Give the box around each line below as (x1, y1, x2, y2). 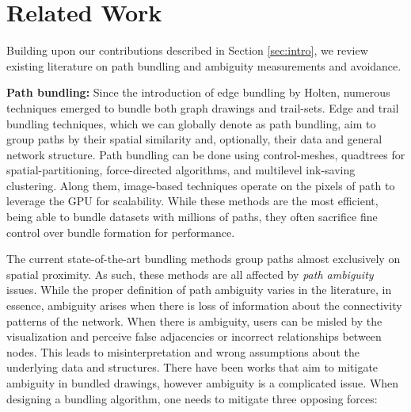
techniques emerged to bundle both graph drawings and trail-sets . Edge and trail (6, 99, 399, 116)
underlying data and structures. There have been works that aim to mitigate (6, 359, 379, 376)
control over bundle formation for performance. (6, 223, 235, 240)
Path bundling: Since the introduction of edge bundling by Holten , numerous (6, 84, 390, 101)
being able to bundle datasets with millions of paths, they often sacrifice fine (6, 208, 378, 225)
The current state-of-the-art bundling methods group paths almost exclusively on (6, 250, 401, 267)
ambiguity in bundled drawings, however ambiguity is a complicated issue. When (6, 375, 399, 391)
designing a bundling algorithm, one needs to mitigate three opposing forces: (6, 390, 378, 406)
